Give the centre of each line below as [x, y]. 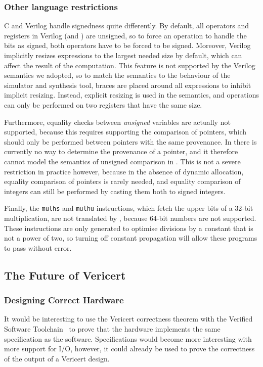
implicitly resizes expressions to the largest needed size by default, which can [123, 55]
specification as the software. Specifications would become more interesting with [128, 338]
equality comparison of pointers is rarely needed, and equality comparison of [122, 181]
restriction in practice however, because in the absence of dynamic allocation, [124, 171]
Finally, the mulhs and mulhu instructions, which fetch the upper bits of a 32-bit [129, 208]
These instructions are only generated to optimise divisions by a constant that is [129, 228]
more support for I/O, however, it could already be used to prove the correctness [129, 349]
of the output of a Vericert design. [57, 358]
